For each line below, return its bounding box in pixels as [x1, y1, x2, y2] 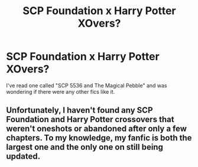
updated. [6, 152, 40, 162]
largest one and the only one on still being [6, 142, 164, 152]
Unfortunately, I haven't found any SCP [6, 105, 153, 116]
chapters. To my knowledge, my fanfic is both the [6, 133, 192, 143]
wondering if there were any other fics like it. [6, 88, 115, 95]
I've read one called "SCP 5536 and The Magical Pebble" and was [6, 81, 167, 89]
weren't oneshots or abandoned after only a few [6, 124, 187, 134]
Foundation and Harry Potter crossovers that [6, 114, 174, 125]
